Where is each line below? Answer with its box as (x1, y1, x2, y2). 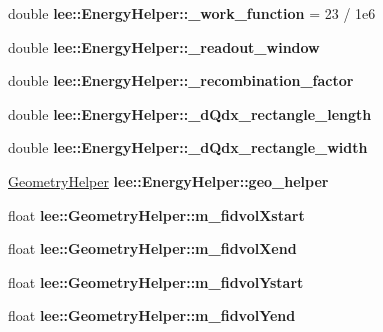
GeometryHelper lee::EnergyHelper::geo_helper (8, 170, 329, 191)
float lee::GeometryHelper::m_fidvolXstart (8, 204, 305, 225)
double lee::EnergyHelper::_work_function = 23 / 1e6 (8, 3, 376, 23)
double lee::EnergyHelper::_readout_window (8, 36, 320, 57)
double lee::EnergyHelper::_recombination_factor (8, 70, 354, 91)
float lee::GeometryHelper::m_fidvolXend (8, 238, 297, 259)
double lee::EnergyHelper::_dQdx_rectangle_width (8, 137, 368, 158)
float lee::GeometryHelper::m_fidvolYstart (8, 271, 304, 292)
